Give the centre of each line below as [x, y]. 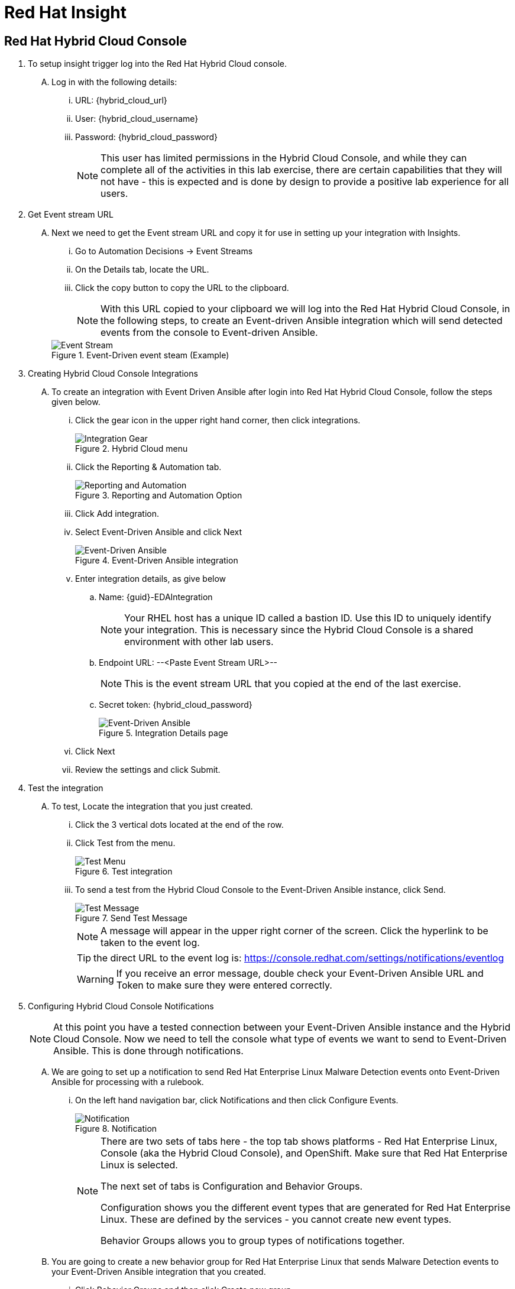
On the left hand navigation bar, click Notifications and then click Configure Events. [237, 1100]
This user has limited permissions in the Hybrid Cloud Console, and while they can [284, 158]
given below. [76, 402]
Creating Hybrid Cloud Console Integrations [113, 374]
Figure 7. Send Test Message [131, 918]
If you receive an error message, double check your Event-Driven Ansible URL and [300, 974]
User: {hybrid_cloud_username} [137, 119]
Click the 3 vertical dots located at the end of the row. [179, 825]
